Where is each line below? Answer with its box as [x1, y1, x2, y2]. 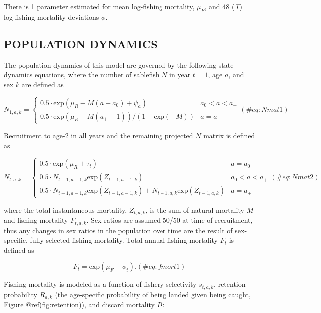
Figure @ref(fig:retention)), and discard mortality [4, 299, 155, 310]
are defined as [21, 79, 64, 89]
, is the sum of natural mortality [145, 204, 244, 215]
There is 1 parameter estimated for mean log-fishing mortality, [4, 1, 195, 11]
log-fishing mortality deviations [4, 11, 99, 22]
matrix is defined [203, 130, 255, 140]
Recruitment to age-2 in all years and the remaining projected [4, 130, 193, 140]
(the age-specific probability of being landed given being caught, [55, 289, 251, 299]
